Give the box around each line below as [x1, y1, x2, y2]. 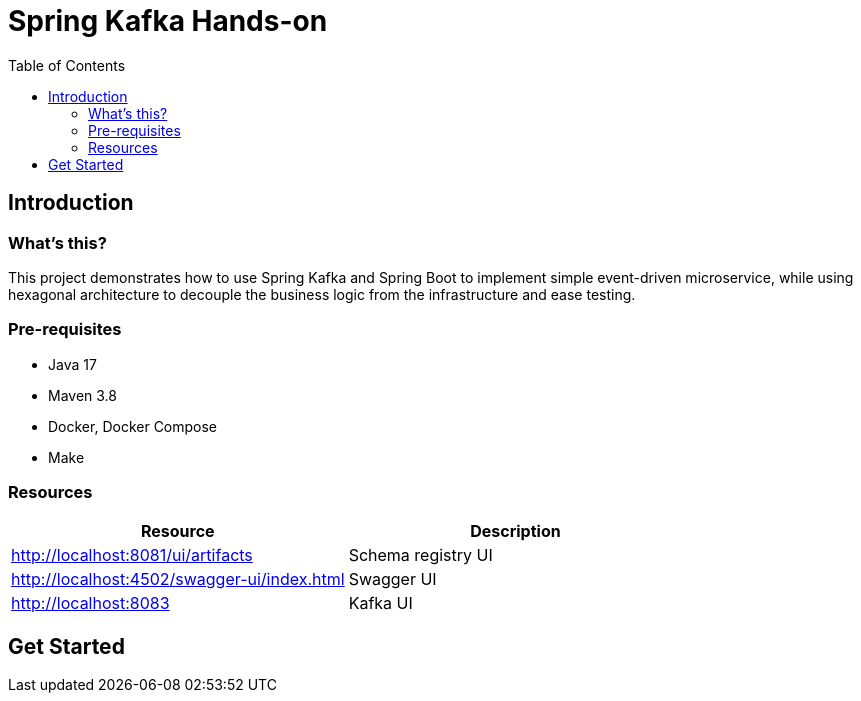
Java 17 [48, 355, 97, 373]
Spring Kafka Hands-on [8, 4, 328, 38]
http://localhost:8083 [11, 593, 170, 614]
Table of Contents [8, 56, 126, 74]
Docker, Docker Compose [48, 417, 218, 435]
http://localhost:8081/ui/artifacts [11, 545, 253, 566]
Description [470, 521, 561, 542]
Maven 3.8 [48, 386, 117, 404]
